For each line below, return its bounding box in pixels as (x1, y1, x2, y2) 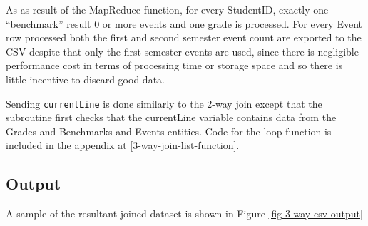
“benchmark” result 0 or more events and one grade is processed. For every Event (6, 16, 362, 31)
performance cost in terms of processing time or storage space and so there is (6, 58, 343, 73)
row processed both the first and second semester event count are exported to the (6, 30, 362, 45)
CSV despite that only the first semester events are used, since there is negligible (6, 43, 359, 58)
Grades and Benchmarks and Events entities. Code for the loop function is (6, 123, 332, 138)
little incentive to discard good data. (6, 71, 165, 86)
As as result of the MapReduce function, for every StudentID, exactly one (6, 2, 329, 16)
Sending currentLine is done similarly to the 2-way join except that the (6, 96, 322, 111)
